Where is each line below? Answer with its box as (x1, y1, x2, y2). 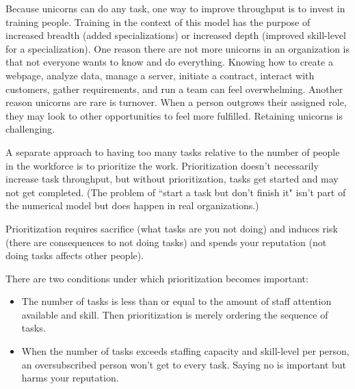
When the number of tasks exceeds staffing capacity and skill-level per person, (21, 344, 350, 358)
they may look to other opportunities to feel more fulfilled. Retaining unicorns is (5, 108, 343, 122)
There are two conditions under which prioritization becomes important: (5, 271, 308, 285)
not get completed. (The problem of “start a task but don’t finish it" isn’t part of (5, 185, 346, 199)
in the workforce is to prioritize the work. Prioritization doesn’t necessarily (5, 158, 319, 172)
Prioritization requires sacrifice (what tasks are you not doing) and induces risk (5, 221, 338, 235)
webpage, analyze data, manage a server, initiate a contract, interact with (5, 68, 315, 82)
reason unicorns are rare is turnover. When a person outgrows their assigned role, (5, 95, 347, 109)
